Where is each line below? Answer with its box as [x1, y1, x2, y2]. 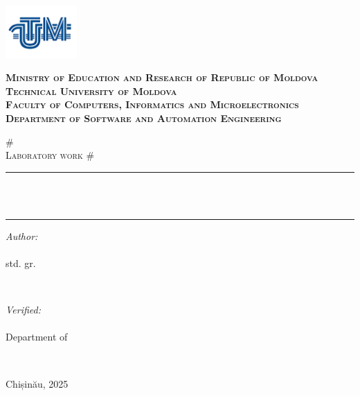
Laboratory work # [6, 148, 95, 162]
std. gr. [6, 256, 36, 270]
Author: [6, 228, 38, 243]
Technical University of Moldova [6, 83, 177, 98]
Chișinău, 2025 [6, 376, 69, 390]
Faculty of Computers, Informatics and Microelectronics [6, 97, 299, 112]
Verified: [6, 302, 42, 317]
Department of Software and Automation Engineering [6, 110, 282, 125]
